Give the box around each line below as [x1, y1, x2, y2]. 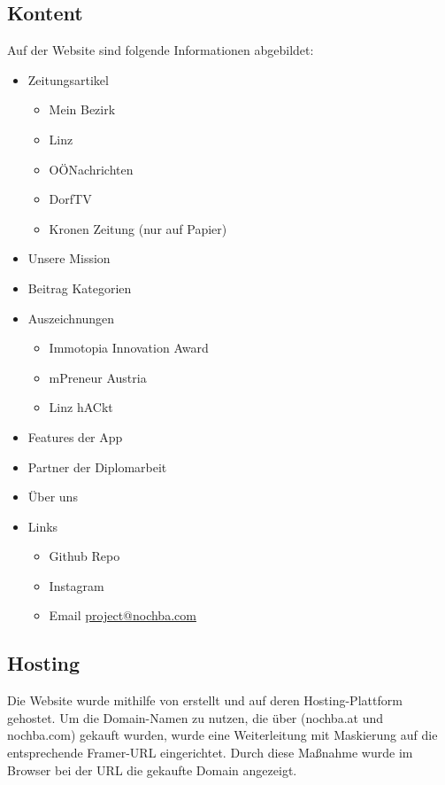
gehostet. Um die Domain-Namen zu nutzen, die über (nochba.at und [7, 708, 383, 727]
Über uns [27, 487, 78, 506]
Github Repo [49, 547, 120, 565]
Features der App [27, 427, 123, 446]
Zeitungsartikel [27, 70, 109, 89]
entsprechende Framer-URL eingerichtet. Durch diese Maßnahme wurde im [7, 743, 413, 762]
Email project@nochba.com [49, 606, 196, 625]
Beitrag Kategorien [27, 278, 132, 297]
